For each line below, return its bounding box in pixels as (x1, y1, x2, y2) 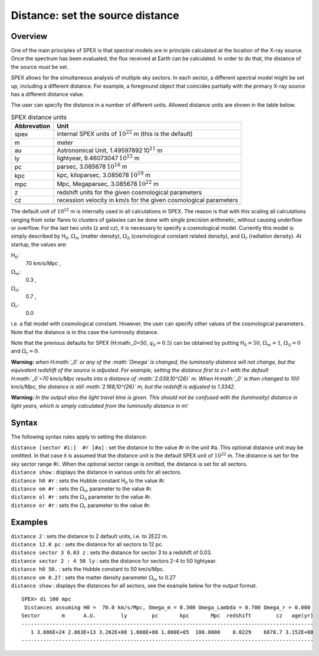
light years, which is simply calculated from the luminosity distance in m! (11, 402, 188, 409)
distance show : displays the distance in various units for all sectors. (11, 469, 182, 476)
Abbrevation (14, 122, 50, 130)
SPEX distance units (11, 113, 67, 121)
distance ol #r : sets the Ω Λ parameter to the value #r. (11, 493, 152, 502)
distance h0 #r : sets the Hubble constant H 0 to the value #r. (11, 477, 166, 486)
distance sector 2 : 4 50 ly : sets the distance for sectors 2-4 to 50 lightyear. (11, 557, 217, 564)
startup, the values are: (11, 240, 67, 248)
